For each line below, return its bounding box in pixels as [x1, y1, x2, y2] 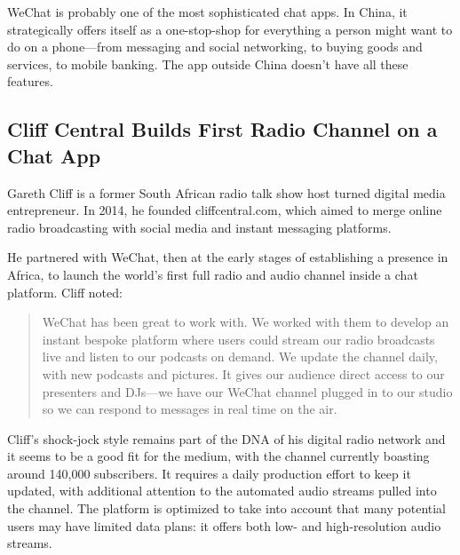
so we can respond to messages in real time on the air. [42, 400, 337, 418]
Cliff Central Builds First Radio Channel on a [7, 115, 438, 143]
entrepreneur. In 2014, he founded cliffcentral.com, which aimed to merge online [7, 201, 442, 219]
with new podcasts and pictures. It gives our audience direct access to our [42, 364, 445, 383]
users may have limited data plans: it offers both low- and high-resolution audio [7, 516, 441, 535]
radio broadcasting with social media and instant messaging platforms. [7, 218, 392, 236]
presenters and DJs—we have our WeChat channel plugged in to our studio [42, 382, 453, 400]
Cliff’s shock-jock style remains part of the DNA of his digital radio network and [7, 429, 446, 448]
